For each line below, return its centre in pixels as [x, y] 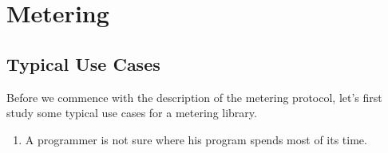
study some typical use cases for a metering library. [132, 113]
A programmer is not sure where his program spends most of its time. [196, 139]
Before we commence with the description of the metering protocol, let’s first [194, 97]
